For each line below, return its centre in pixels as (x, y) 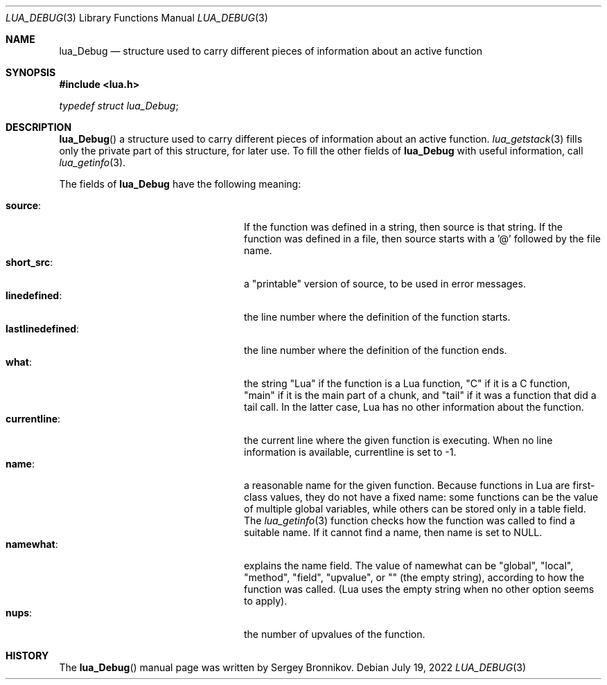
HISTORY (27, 656)
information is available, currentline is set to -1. (350, 452)
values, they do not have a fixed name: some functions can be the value (434, 497)
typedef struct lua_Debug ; (119, 106)
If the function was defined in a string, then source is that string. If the (403, 227)
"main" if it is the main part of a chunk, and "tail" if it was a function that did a (420, 395)
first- (584, 485)
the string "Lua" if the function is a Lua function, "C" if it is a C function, (407, 383)
